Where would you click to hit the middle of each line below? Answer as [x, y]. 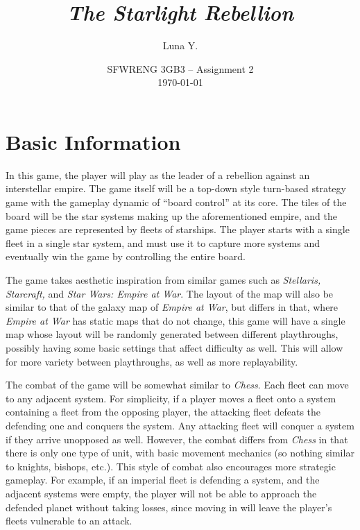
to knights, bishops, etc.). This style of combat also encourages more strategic [171, 466]
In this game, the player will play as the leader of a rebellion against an [158, 174]
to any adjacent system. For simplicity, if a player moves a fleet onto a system [171, 398]
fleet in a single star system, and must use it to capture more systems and [163, 242]
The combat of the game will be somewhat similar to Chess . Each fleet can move [177, 385]
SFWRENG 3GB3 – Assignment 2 [180, 68]
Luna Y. [180, 45]
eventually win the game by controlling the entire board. [126, 256]
